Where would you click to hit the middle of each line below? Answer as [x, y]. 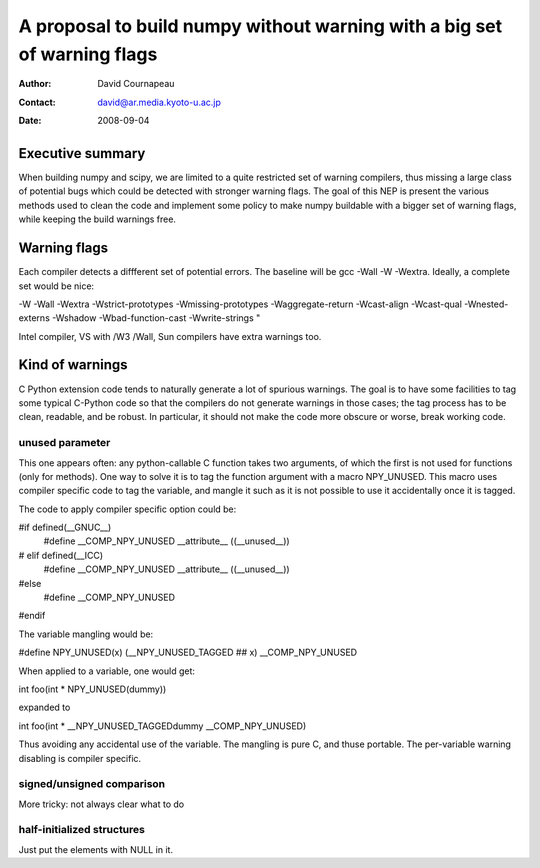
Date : [30, 121]
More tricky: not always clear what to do [101, 804]
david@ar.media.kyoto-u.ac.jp [159, 102]
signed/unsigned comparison [92, 784]
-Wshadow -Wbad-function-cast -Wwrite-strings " [156, 318]
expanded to [44, 707]
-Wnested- [486, 304]
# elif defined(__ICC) [61, 555]
